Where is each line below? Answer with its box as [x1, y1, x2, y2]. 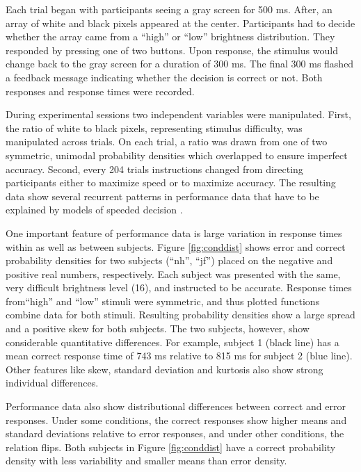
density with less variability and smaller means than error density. [6, 453, 287, 468]
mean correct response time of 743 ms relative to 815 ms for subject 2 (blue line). [6, 348, 353, 363]
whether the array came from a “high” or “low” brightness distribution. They [6, 29, 335, 44]
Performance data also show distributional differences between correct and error [6, 399, 346, 414]
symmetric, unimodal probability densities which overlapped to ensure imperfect [6, 147, 348, 162]
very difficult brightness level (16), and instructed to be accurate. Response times [6, 280, 352, 295]
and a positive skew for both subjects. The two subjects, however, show [6, 321, 310, 336]
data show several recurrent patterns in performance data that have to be [6, 188, 319, 203]
